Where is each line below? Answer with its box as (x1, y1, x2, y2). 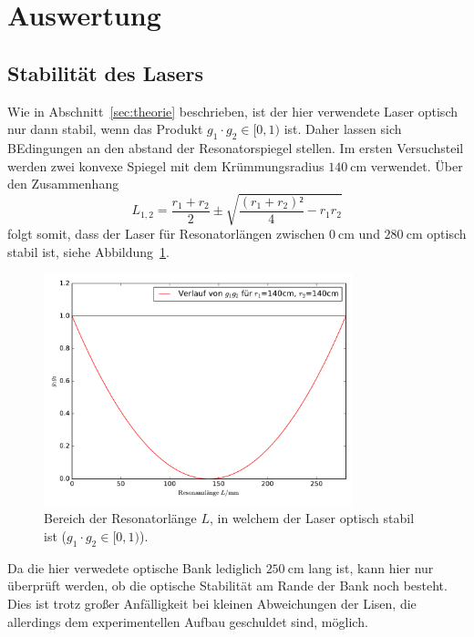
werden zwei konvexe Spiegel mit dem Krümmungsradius (7, 156, 325, 175)
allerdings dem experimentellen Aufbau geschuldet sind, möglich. (7, 611, 368, 631)
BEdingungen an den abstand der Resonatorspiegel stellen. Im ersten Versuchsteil (7, 138, 464, 157)
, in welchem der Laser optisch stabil (210, 509, 415, 528)
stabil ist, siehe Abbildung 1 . (7, 241, 170, 261)
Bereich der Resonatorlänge (44, 509, 197, 528)
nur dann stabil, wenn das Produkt (7, 119, 203, 139)
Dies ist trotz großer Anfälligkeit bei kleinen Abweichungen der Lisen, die (7, 594, 417, 613)
